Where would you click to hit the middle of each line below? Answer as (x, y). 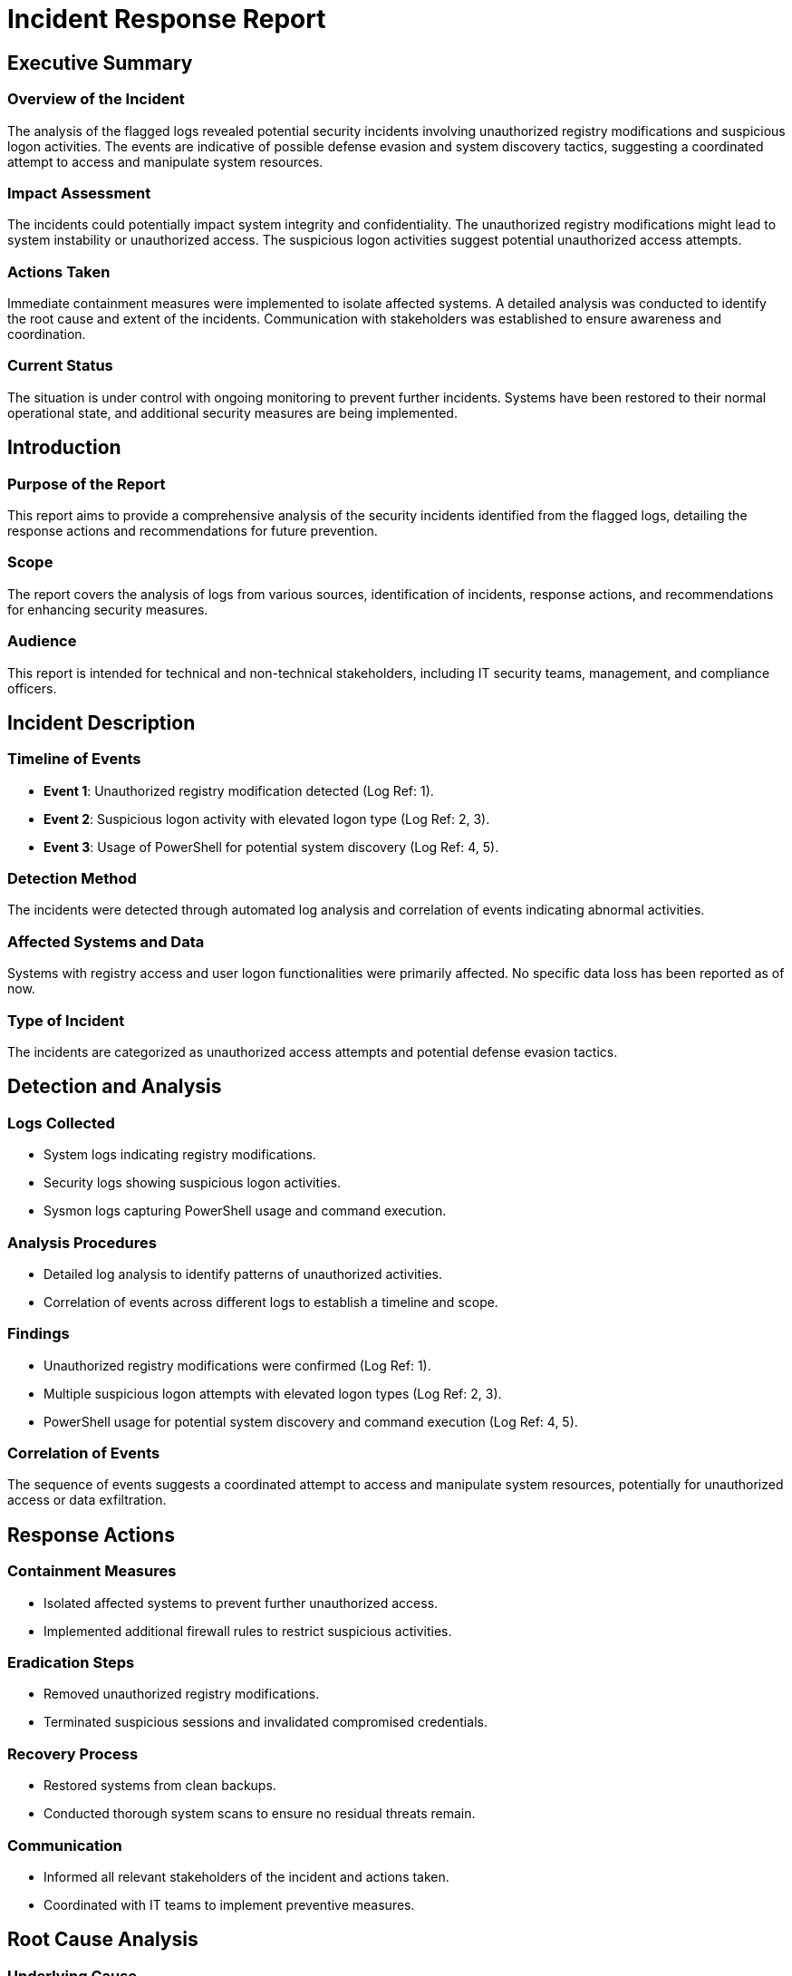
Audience (42, 641)
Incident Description (101, 722)
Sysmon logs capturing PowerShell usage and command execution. (245, 1211)
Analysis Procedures (82, 1242)
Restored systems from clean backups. (160, 1786)
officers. (32, 688)
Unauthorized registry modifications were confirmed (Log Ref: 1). (237, 1365)
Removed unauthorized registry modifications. (182, 1694)
